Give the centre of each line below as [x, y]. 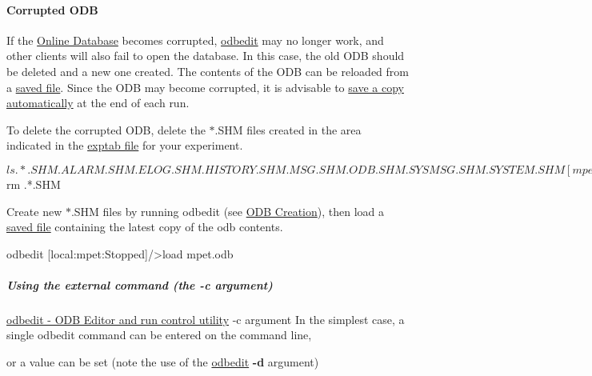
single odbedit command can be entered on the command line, [159, 335]
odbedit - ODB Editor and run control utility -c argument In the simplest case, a [206, 319]
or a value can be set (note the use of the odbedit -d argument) [163, 362]
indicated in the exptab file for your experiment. [125, 145]
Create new [34, 211]
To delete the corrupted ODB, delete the [106, 129]
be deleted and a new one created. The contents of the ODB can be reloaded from [208, 71]
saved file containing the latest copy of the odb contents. [145, 227]
